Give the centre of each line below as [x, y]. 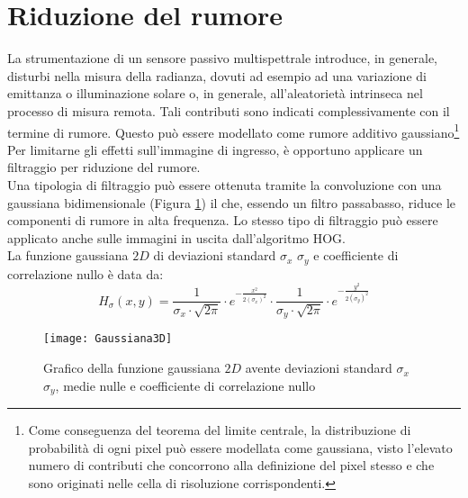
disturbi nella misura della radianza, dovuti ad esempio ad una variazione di [217, 75]
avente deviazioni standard [319, 368]
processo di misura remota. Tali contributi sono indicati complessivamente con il [229, 110]
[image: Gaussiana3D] [108, 339]
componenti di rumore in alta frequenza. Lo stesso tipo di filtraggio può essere [223, 220]
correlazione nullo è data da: [85, 273]
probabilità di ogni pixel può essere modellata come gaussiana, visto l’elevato [240, 447]
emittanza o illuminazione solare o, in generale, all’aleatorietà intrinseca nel [215, 93]
